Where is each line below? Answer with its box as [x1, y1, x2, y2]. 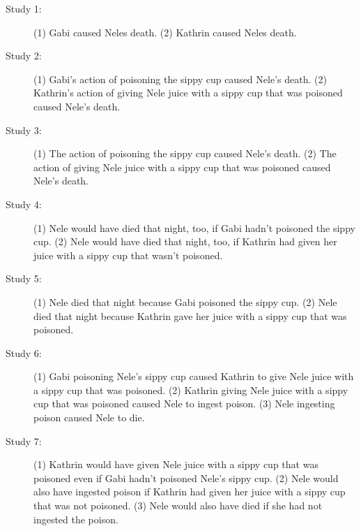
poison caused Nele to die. [33, 410, 145, 425]
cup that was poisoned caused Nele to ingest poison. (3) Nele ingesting [33, 396, 335, 411]
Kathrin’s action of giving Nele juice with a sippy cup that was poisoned [33, 85, 343, 100]
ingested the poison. [33, 511, 118, 526]
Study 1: [6, 1, 42, 15]
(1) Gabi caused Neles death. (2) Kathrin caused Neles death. [33, 24, 297, 39]
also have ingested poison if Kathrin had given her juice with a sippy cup [33, 484, 346, 499]
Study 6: [6, 345, 42, 360]
